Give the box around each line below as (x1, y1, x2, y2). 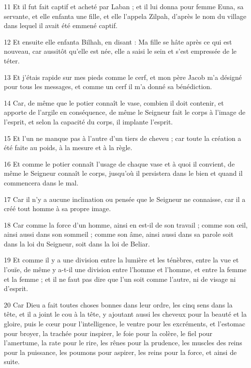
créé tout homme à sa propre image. (4, 203, 111, 214)
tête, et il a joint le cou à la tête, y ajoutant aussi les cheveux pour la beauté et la (4, 309, 247, 319)
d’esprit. (4, 283, 28, 293)
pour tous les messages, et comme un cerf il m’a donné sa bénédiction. (4, 81, 212, 92)
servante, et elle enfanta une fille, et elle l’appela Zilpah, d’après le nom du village (4, 11, 247, 21)
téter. (4, 55, 20, 65)
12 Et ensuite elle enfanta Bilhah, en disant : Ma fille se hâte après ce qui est (4, 36, 232, 46)
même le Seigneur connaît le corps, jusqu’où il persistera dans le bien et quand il (4, 168, 243, 178)
